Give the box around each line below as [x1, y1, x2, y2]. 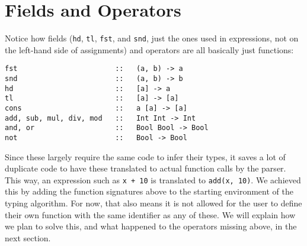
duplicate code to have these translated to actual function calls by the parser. [5, 162, 286, 174]
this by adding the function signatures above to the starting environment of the [5, 185, 293, 198]
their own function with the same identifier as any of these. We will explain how [5, 208, 296, 221]
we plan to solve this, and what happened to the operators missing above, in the [5, 220, 297, 232]
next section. [5, 231, 51, 244]
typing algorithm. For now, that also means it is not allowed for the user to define [5, 197, 302, 209]
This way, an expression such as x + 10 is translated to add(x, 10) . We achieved [5, 173, 301, 186]
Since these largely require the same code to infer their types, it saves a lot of [5, 150, 286, 163]
